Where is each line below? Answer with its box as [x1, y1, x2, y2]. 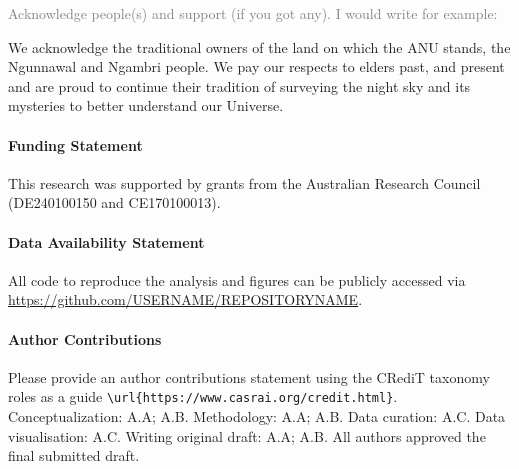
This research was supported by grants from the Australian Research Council [8, 172, 481, 193]
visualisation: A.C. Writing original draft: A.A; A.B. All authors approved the [8, 425, 486, 446]
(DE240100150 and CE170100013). [8, 192, 221, 213]
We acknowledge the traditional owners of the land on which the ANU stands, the [8, 36, 511, 57]
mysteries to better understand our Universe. [8, 95, 284, 116]
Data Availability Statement [8, 231, 205, 252]
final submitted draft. [8, 445, 140, 466]
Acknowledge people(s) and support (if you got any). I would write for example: [8, 3, 498, 23]
